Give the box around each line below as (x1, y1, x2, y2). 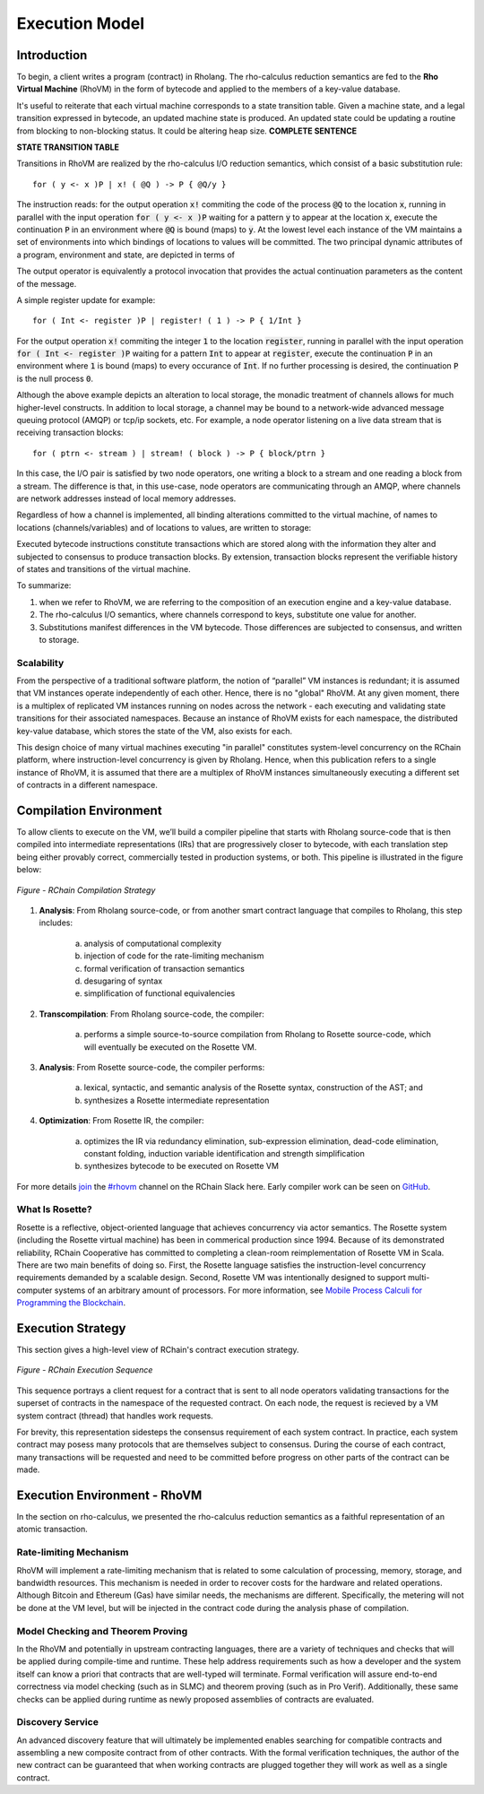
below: (16, 864, 42, 875)
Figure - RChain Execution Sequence (16, 1365, 153, 1375)
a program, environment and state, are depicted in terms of (16, 249, 235, 260)
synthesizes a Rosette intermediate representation (83, 1095, 270, 1105)
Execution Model (16, 13, 145, 33)
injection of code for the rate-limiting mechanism (83, 950, 264, 961)
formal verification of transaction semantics (83, 963, 246, 974)
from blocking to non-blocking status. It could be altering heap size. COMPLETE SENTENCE (16, 126, 358, 136)
